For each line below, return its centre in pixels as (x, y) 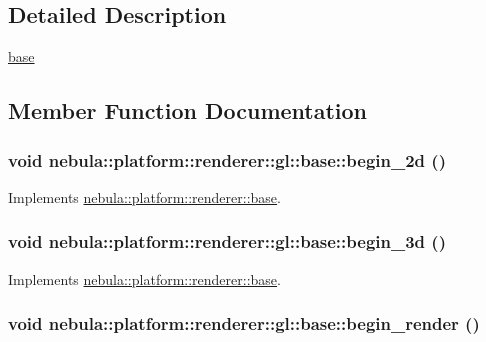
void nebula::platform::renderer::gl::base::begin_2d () (227, 159)
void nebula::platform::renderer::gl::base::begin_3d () (227, 241)
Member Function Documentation (188, 110)
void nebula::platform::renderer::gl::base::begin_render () (244, 323)
